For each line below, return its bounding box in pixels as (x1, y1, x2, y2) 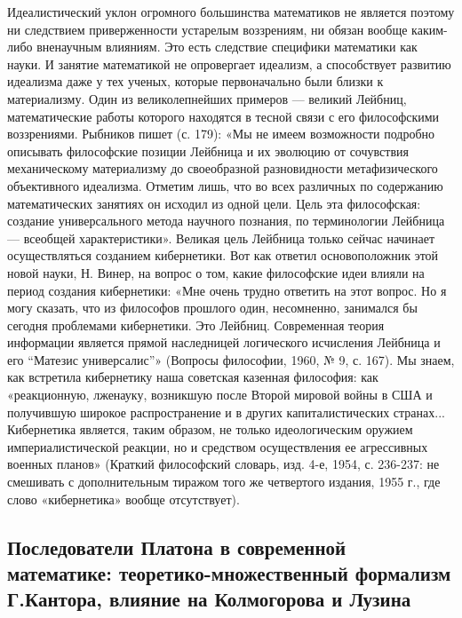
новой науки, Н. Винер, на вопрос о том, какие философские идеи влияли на (7, 263, 425, 281)
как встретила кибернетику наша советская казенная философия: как (7, 368, 378, 386)
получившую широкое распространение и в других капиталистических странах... (7, 402, 445, 421)
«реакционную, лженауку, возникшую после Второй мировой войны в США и (7, 385, 433, 404)
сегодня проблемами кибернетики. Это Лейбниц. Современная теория (7, 315, 385, 334)
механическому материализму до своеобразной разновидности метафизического (7, 159, 438, 178)
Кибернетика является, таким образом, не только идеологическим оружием (7, 420, 413, 439)
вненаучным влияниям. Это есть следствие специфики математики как (36, 37, 418, 56)
